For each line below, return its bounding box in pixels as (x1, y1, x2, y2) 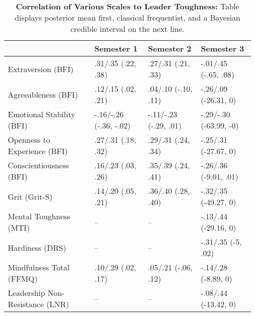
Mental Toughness (8, 211, 70, 222)
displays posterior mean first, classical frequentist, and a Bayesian (15, 12, 240, 23)
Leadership (8, 287, 45, 298)
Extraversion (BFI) (8, 63, 74, 75)
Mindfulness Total (8, 262, 70, 273)
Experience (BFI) (8, 145, 68, 157)
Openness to (8, 134, 50, 145)
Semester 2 (148, 43, 191, 54)
